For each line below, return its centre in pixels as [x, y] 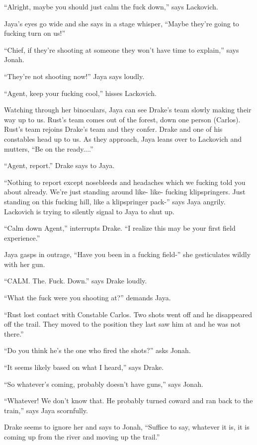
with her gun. [25, 264]
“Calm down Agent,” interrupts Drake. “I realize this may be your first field [120, 228]
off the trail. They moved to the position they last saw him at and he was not [122, 324]
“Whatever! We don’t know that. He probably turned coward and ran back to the [128, 400]
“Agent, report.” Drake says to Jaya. [59, 165]
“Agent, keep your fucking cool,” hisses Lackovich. [80, 93]
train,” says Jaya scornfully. [46, 410]
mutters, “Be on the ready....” [49, 148]
